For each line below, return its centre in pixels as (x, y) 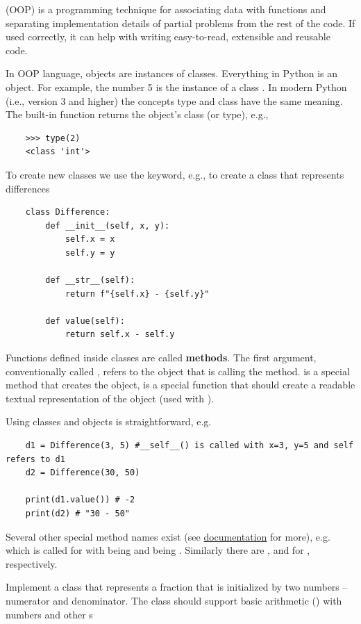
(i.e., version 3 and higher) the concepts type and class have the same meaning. (174, 100)
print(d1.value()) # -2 (80, 500)
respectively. (32, 563)
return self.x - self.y (120, 335)
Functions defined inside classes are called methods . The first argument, (161, 358)
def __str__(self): (90, 280)
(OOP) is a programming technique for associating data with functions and (166, 9)
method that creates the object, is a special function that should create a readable (180, 385)
